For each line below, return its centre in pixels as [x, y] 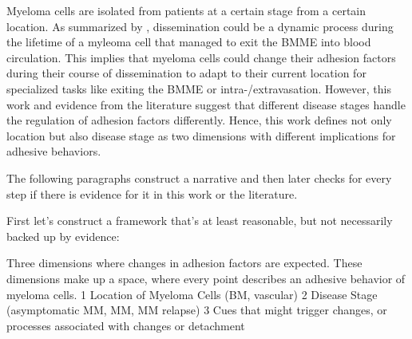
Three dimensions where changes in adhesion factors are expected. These [184, 263]
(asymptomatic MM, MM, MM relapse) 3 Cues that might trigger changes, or [197, 310]
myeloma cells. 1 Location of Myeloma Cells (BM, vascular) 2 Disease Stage [192, 294]
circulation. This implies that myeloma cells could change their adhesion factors [201, 57]
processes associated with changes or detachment [126, 325]
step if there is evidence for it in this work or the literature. [152, 193]
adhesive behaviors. [54, 151]
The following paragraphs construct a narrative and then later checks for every [199, 177]
